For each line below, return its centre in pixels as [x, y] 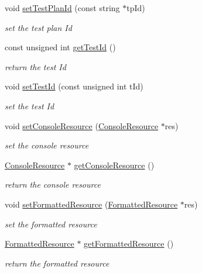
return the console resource [53, 184]
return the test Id [35, 66]
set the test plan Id [38, 27]
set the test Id [30, 106]
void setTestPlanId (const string [62, 8]
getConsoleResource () [114, 165]
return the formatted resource [57, 263]
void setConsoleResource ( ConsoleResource [82, 125]
